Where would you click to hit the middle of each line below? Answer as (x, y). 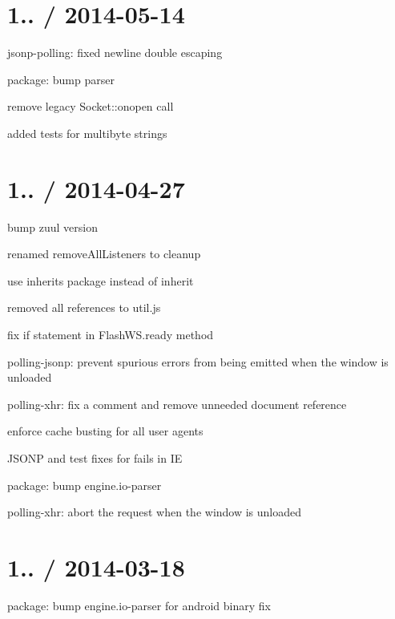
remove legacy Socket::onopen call (91, 106)
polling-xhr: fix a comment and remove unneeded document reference (177, 404)
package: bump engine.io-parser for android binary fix (139, 605)
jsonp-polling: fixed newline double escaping (115, 53)
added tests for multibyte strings (87, 133)
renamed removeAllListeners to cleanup (104, 254)
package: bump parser (61, 79)
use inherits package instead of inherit (101, 280)
